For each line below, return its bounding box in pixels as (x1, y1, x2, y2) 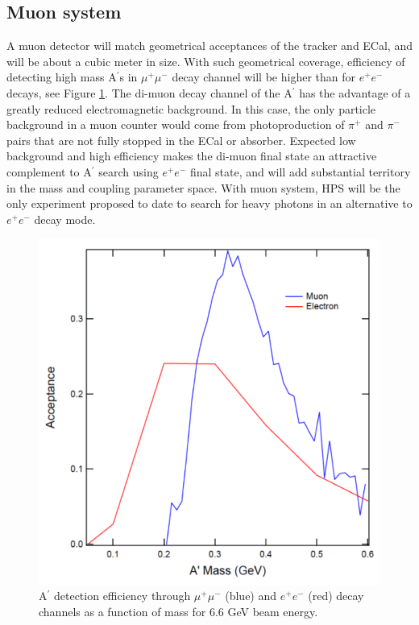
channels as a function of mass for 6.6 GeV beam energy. (39, 602, 318, 619)
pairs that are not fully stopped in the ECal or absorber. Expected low (6, 131, 356, 148)
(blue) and (225, 587, 277, 604)
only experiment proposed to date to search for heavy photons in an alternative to (6, 195, 413, 212)
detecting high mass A (6, 68, 117, 85)
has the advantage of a (299, 84, 411, 101)
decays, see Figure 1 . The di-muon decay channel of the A (6, 84, 292, 101)
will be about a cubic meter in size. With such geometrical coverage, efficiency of (6, 52, 405, 69)
